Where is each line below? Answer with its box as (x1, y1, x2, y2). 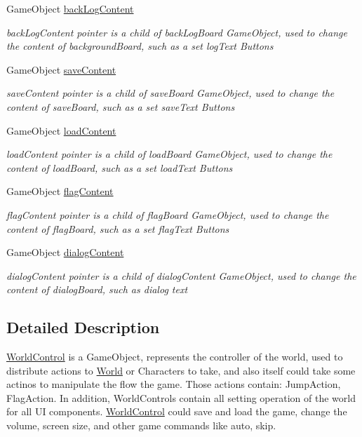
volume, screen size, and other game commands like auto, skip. (6, 418, 276, 433)
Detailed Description (6, 316, 160, 338)
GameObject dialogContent (6, 245, 124, 260)
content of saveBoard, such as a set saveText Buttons (6, 99, 235, 114)
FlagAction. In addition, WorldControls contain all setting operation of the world (6, 390, 356, 405)
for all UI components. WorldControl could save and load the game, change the (6, 404, 347, 419)
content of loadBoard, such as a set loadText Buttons (6, 160, 233, 175)
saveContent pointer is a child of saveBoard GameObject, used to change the (6, 86, 335, 100)
